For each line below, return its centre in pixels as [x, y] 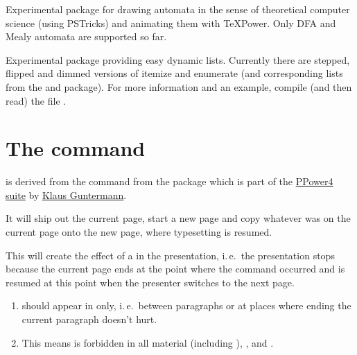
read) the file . [36, 100]
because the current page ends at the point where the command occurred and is [175, 269]
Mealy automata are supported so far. [86, 36]
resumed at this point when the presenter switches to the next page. [150, 282]
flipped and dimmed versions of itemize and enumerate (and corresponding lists [174, 73]
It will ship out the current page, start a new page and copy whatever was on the [178, 218]
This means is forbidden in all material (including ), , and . [148, 342]
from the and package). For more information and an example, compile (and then [179, 86]
